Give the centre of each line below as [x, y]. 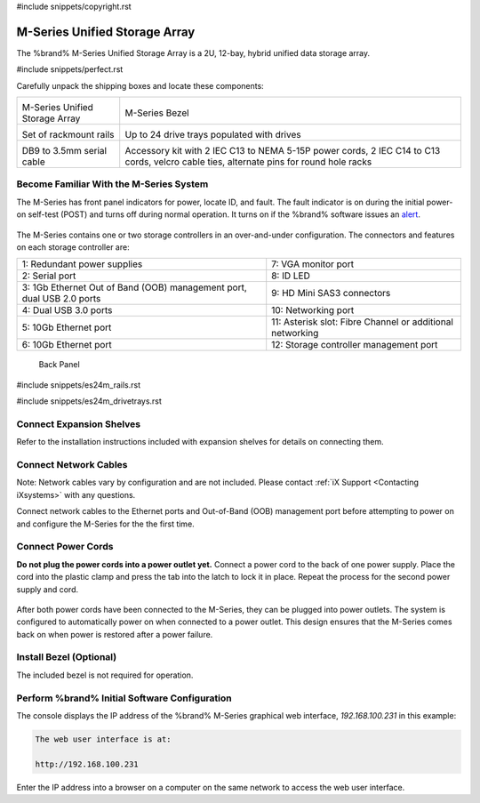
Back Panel [59, 365]
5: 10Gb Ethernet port [67, 327]
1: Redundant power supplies [82, 264]
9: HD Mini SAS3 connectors [331, 293]
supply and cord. [48, 589]
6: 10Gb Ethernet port [67, 345]
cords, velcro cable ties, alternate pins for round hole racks [248, 162]
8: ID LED [291, 276]
